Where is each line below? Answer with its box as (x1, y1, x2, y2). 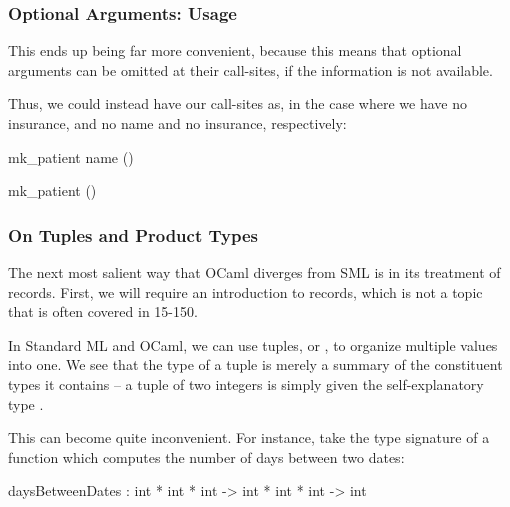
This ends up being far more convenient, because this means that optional (8, 40, 462, 61)
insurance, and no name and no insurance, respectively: (8, 113, 347, 133)
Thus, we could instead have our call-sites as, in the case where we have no (8, 93, 467, 114)
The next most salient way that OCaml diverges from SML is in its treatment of (8, 262, 501, 282)
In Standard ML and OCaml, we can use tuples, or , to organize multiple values (8, 334, 498, 355)
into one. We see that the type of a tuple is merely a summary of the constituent (8, 354, 503, 375)
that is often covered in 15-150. (8, 301, 198, 322)
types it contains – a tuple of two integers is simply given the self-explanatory (8, 373, 484, 394)
